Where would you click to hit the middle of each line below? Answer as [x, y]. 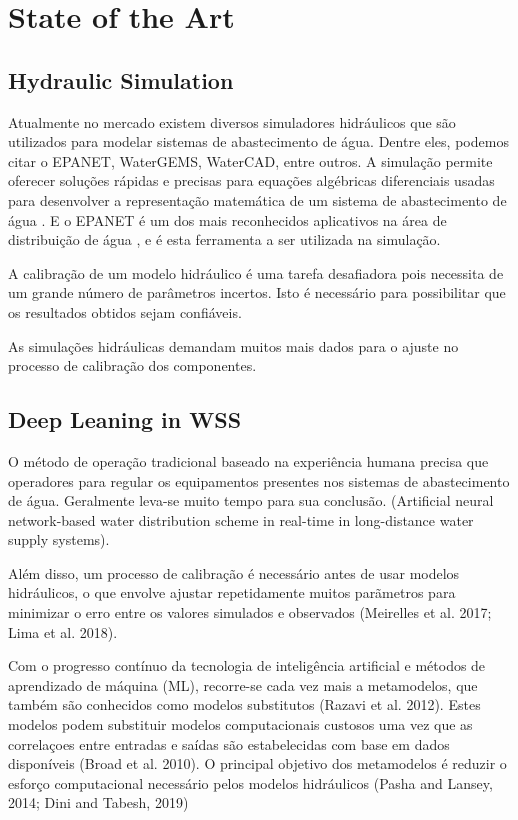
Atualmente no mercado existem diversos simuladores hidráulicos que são [232, 121]
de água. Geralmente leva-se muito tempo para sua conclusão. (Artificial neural [251, 500]
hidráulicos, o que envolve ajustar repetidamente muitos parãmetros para [232, 592]
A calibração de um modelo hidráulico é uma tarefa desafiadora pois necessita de [256, 272]
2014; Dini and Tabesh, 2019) [98, 802]
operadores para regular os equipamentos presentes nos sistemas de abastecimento [259, 480]
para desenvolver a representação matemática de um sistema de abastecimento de [257, 199]
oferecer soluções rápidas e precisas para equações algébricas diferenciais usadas [251, 180]
